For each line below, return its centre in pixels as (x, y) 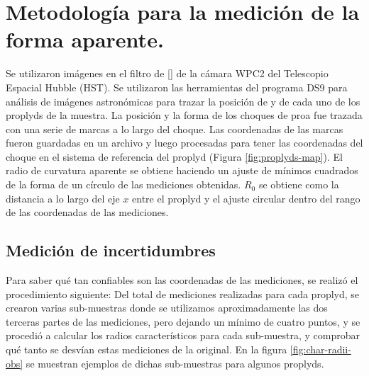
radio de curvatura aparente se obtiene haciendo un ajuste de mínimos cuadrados (182, 170)
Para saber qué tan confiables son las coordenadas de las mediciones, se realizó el (182, 280)
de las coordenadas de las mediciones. (87, 212)
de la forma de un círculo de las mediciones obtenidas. (123, 184)
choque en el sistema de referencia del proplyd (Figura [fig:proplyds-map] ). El (174, 156)
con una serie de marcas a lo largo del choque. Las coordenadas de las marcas (175, 129)
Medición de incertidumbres (111, 250)
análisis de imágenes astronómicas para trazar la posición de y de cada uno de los (183, 101)
